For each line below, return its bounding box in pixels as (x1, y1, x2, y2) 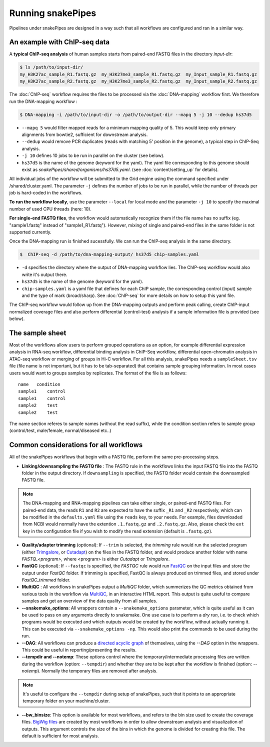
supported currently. (9, 229, 52, 235)
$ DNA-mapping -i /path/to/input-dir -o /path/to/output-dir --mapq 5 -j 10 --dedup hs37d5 (19, 111, 252, 117)
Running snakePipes (9, 7, 96, 18)
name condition (18, 381, 60, 387)
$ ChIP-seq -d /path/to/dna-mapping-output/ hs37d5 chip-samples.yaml (19, 251, 199, 257)
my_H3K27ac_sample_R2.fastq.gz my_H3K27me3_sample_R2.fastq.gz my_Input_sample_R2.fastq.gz (19, 78, 257, 84)
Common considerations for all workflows (9, 440, 143, 449)
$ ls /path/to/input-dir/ (19, 64, 83, 70)
